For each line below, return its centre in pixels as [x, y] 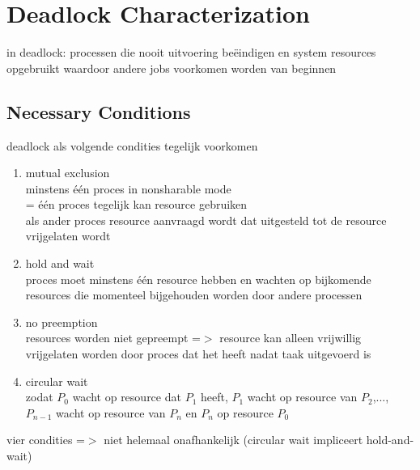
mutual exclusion [68, 173]
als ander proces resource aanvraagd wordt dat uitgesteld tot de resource [206, 220]
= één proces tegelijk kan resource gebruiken [136, 204]
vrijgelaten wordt [68, 236]
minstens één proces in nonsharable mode [128, 188]
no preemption [62, 322]
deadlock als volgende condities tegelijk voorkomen [132, 145]
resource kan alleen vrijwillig [291, 338]
